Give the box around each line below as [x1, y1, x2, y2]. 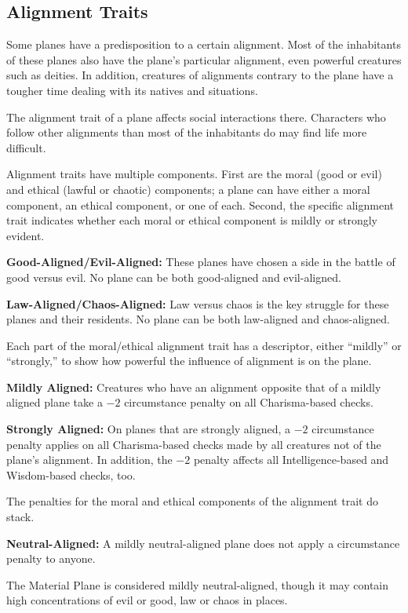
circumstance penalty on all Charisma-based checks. [124, 394, 373, 410]
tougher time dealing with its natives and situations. [6, 82, 258, 98]
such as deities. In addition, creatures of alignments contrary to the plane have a [6, 67, 394, 83]
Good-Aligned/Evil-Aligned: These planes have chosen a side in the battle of [6, 254, 395, 270]
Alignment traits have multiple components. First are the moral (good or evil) [6, 166, 382, 182]
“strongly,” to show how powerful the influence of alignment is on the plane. [6, 352, 372, 369]
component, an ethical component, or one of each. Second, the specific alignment [6, 196, 394, 213]
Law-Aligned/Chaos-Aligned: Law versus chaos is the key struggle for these [6, 295, 389, 312]
